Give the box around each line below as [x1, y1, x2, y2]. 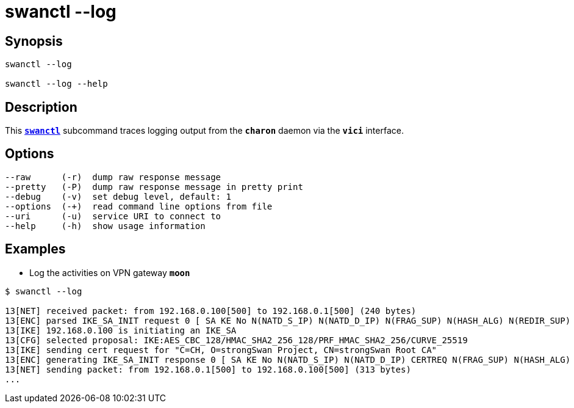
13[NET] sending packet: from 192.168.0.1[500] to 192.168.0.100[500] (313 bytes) [5, 364, 411, 374]
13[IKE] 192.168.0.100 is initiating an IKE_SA [5, 325, 237, 335]
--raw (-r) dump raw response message [5, 172, 221, 182]
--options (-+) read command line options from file [5, 201, 273, 211]
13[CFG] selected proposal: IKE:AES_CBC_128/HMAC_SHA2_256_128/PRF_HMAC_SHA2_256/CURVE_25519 [5, 335, 468, 345]
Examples [5, 241, 66, 257]
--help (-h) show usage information [5, 220, 206, 231]
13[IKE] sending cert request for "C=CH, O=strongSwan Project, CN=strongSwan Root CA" [5, 344, 437, 355]
